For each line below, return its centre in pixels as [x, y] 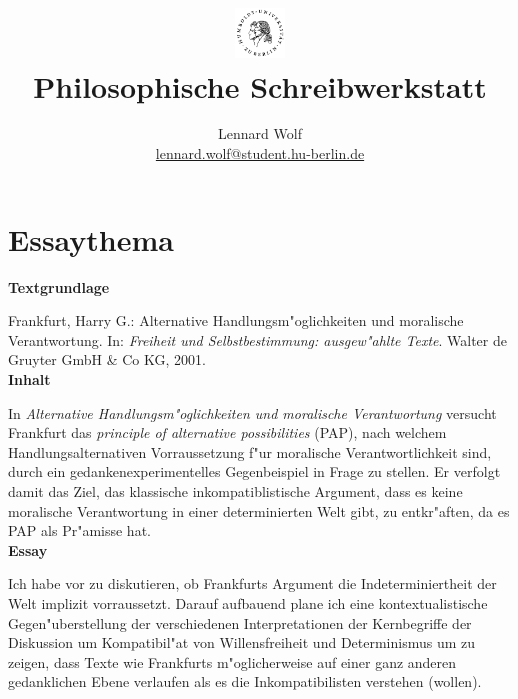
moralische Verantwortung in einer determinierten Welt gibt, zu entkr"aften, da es [259, 510]
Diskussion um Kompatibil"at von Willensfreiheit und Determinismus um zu [242, 642]
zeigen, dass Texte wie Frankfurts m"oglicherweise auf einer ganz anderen [232, 661]
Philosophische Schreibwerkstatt [260, 85]
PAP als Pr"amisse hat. [79, 530]
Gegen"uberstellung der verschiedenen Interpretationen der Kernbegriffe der [240, 622]
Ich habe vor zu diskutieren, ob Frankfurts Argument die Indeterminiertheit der [252, 583]
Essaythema [91, 238]
